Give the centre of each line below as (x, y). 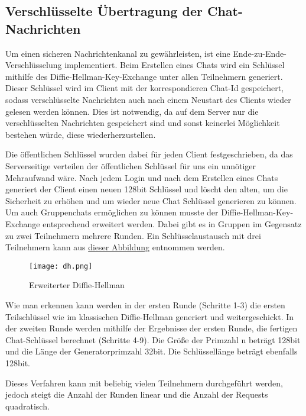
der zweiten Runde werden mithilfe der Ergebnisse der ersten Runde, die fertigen (152, 328)
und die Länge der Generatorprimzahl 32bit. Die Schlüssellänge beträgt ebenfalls (152, 351)
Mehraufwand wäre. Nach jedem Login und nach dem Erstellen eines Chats (142, 177)
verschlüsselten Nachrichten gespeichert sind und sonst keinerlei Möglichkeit (143, 123)
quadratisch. (27, 406)
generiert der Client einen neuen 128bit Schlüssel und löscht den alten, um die (147, 189)
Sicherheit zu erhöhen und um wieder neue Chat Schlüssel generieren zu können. (151, 200)
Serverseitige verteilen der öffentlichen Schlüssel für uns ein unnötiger (131, 165)
